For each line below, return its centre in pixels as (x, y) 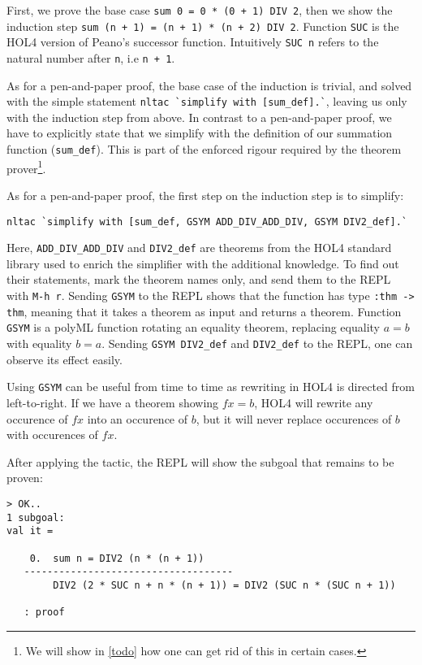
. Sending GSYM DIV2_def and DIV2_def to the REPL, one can (257, 343)
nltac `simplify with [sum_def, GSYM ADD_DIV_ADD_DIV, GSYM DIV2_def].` (207, 222)
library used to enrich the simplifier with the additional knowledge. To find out (203, 263)
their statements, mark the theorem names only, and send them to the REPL (199, 279)
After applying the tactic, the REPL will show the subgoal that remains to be (200, 461)
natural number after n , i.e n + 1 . (91, 57)
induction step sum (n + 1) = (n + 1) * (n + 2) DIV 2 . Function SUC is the (203, 26)
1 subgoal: (36, 517)
